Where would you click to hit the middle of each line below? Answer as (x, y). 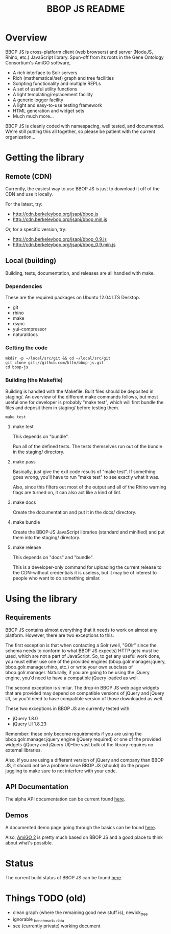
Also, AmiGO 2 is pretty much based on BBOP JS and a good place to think (84, 837)
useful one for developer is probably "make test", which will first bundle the (84, 402)
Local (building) (31, 261)
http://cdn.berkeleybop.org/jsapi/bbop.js (55, 214)
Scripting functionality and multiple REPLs (57, 83)
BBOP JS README (86, 9)
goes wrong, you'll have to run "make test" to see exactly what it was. (86, 477)
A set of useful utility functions (45, 89)
